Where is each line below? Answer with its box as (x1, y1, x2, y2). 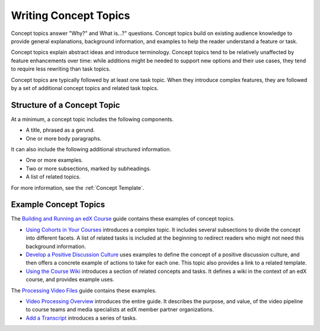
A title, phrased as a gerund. (25, 126, 95, 133)
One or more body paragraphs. (25, 135, 102, 142)
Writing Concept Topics (11, 9, 130, 22)
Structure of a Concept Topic (11, 100, 120, 110)
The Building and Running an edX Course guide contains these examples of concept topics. (11, 215, 235, 222)
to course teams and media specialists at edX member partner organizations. (25, 306, 215, 313)
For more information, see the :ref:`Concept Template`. (11, 184, 145, 191)
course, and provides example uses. (25, 276, 115, 283)
